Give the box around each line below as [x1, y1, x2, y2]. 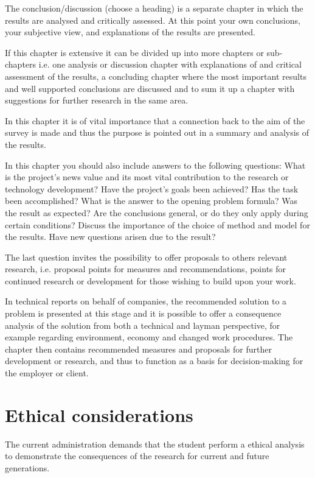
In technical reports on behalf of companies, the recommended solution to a [5, 295, 287, 308]
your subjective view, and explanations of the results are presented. [5, 26, 255, 38]
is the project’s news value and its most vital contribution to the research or [5, 170, 289, 183]
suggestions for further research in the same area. [5, 94, 189, 107]
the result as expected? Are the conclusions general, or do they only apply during [5, 206, 308, 219]
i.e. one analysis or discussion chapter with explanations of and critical [38, 58, 302, 71]
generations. [5, 461, 50, 474]
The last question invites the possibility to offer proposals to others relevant [5, 250, 288, 263]
